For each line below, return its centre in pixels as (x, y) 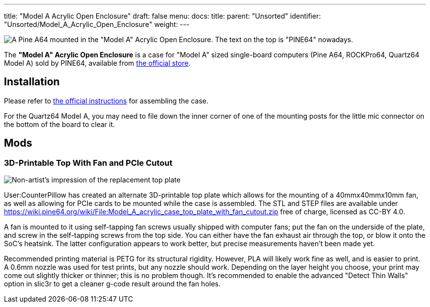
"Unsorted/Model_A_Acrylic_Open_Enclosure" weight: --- (97, 24)
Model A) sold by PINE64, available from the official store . (97, 63)
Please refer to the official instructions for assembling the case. (106, 101)
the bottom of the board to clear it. (60, 124)
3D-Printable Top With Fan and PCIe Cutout (88, 163)
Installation (32, 82)
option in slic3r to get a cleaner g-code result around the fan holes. (112, 284)
